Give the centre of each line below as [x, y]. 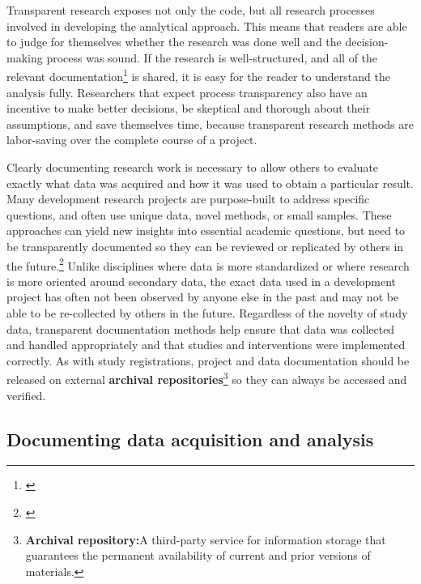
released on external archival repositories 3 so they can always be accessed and [207, 378]
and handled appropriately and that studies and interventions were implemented [206, 345]
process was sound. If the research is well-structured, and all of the [212, 57]
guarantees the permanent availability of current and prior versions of [198, 555]
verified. [26, 395]
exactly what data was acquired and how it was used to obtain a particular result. [210, 183]
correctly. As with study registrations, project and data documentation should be [208, 360]
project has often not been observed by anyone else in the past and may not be [203, 297]
